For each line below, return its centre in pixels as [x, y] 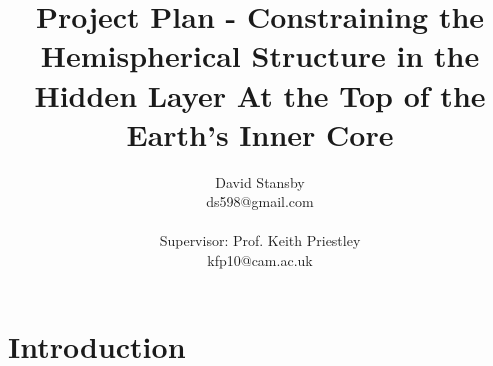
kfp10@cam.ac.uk [260, 260]
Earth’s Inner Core [260, 133]
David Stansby [260, 181]
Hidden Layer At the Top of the [260, 94]
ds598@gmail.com [260, 201]
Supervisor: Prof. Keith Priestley [260, 240]
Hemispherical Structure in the [260, 55]
